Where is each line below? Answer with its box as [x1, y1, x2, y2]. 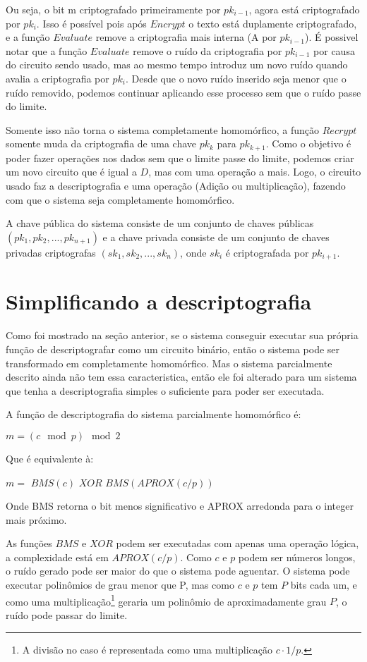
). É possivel [305, 30, 359, 44]
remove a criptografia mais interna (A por [95, 30, 277, 44]
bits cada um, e [290, 577, 357, 592]
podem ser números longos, [238, 549, 356, 564]
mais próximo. [6, 512, 67, 527]
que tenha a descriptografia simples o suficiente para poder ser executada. [6, 383, 325, 398]
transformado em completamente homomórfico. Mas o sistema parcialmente [6, 355, 332, 370]
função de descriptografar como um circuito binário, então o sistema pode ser [6, 341, 340, 356]
